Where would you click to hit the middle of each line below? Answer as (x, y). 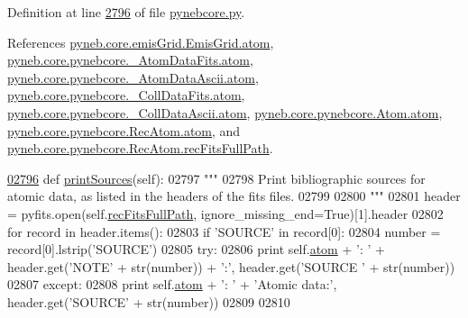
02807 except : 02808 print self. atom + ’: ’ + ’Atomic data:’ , (172, 284)
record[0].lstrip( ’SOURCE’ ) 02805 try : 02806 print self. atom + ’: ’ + (196, 249)
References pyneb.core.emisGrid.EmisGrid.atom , (141, 42)
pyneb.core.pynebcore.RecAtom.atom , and (124, 130)
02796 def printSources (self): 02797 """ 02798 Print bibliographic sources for (216, 178)
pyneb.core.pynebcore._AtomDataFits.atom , (130, 60)
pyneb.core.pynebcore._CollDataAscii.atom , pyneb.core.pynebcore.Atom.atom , (225, 112)
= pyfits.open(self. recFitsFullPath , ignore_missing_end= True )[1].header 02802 (225, 213)
